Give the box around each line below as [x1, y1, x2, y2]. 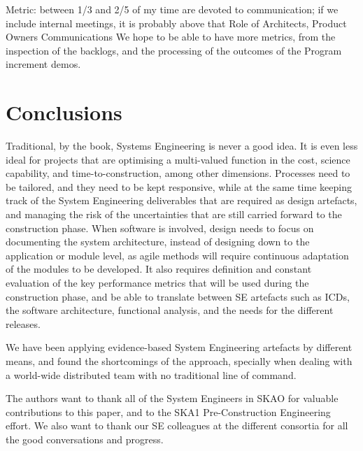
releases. [6, 316, 41, 331]
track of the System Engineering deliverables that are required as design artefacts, [6, 193, 357, 208]
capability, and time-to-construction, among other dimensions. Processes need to [6, 166, 350, 180]
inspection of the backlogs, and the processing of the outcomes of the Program [6, 43, 342, 57]
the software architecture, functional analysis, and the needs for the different [6, 303, 334, 317]
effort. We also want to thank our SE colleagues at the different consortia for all [6, 418, 348, 433]
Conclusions [6, 98, 122, 127]
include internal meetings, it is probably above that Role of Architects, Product [6, 15, 347, 30]
